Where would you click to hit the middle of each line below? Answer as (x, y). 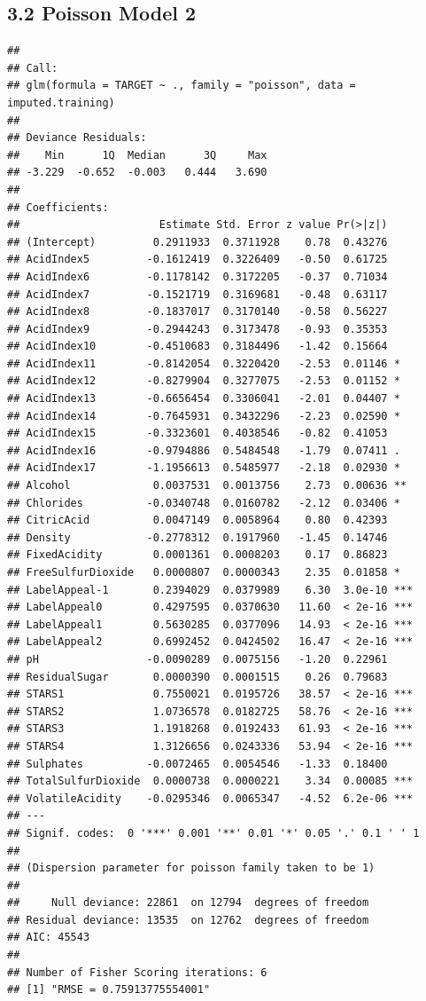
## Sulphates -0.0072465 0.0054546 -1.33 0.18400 (198, 764)
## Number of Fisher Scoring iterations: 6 (137, 972)
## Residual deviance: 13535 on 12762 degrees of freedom (188, 920)
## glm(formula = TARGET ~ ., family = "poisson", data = (182, 86)
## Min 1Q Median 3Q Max (137, 155)
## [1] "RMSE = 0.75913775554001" (109, 990)
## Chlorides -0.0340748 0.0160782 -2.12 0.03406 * (204, 503)
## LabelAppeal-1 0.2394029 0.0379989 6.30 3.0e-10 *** (210, 590)
